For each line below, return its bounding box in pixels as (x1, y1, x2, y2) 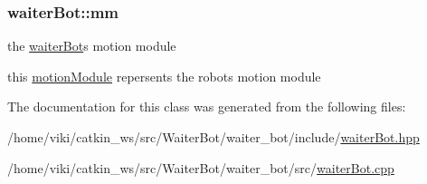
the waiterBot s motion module (7, 36, 176, 55)
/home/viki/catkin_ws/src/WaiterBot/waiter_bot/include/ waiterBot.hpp (7, 128, 420, 146)
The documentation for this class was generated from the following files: (7, 97, 406, 116)
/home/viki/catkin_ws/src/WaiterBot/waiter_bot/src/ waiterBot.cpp (7, 158, 394, 177)
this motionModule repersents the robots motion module (7, 66, 321, 85)
